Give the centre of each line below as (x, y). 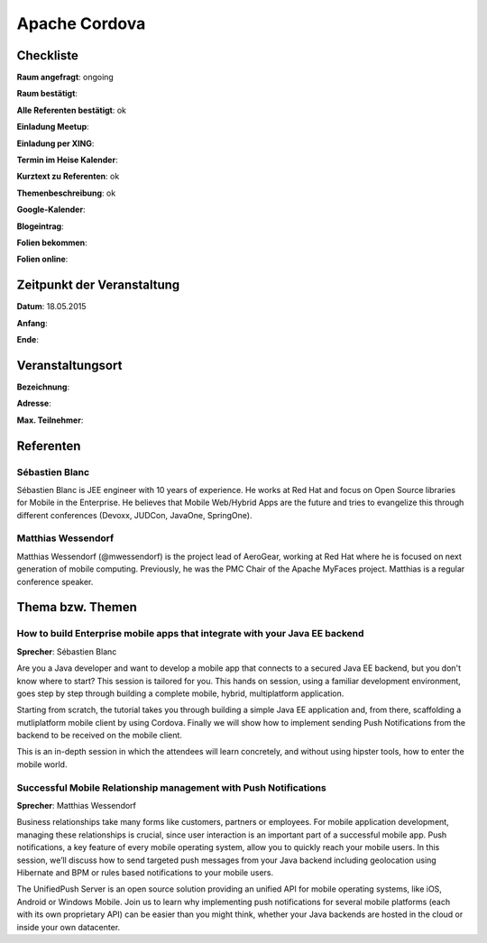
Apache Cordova (81, 23)
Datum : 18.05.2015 (51, 307)
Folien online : (42, 259)
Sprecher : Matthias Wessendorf (77, 806)
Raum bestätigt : (47, 94)
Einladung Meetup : (53, 127)
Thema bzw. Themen (77, 607)
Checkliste (47, 55)
